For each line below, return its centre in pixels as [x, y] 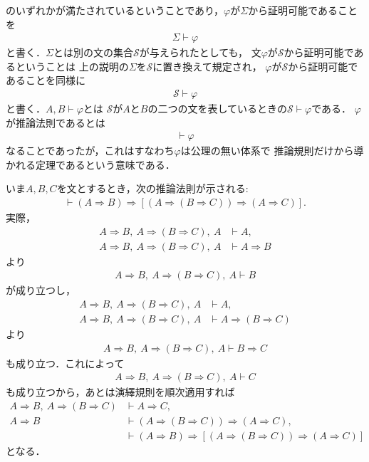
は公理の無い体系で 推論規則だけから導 [272, 151]
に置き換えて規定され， [207, 66]
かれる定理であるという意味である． [90, 164]
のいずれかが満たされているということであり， [115, 10]
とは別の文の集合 [93, 52]
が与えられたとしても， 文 [200, 52]
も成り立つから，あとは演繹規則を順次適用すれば [120, 392]
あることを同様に [46, 80]
